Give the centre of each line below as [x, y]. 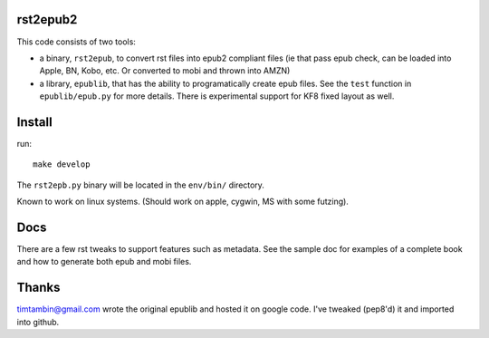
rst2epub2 [47, 19]
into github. [38, 322]
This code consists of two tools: [76, 42]
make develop [62, 164]
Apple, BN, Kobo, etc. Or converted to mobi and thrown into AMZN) [165, 71]
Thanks [38, 288]
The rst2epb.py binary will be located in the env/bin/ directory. [140, 185]
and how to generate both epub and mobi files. [104, 262]
